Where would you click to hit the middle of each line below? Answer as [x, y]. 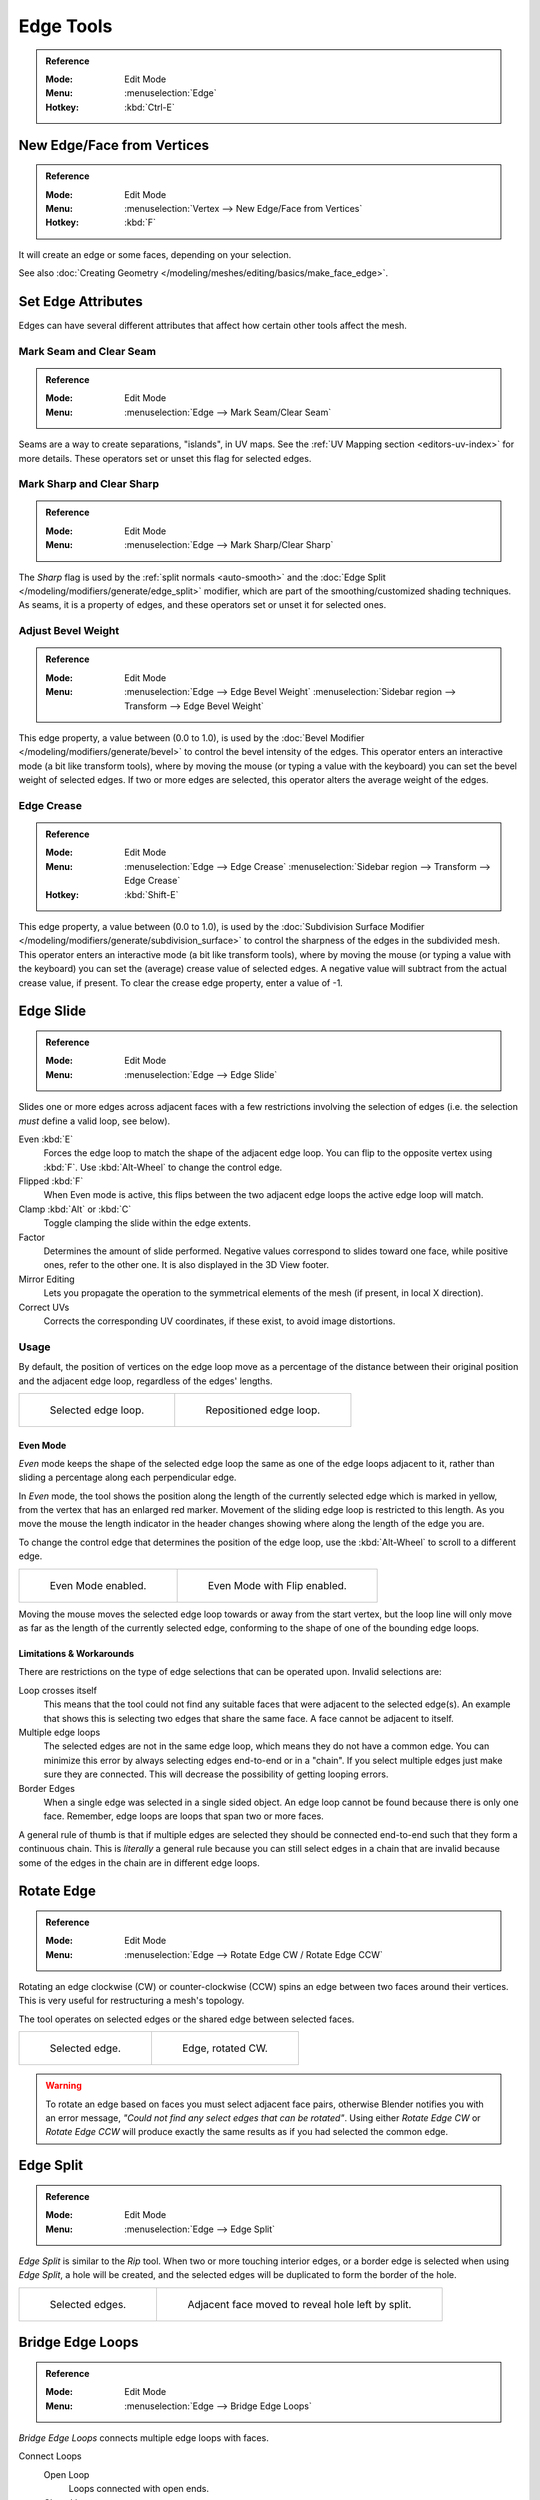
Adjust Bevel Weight [69, 631]
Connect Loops [50, 2456]
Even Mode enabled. [98, 1585]
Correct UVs [44, 1307]
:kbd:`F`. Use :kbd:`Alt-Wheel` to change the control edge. [163, 1167]
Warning [63, 2086]
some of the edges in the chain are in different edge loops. [139, 1862]
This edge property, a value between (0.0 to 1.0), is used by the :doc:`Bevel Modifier [191, 737]
